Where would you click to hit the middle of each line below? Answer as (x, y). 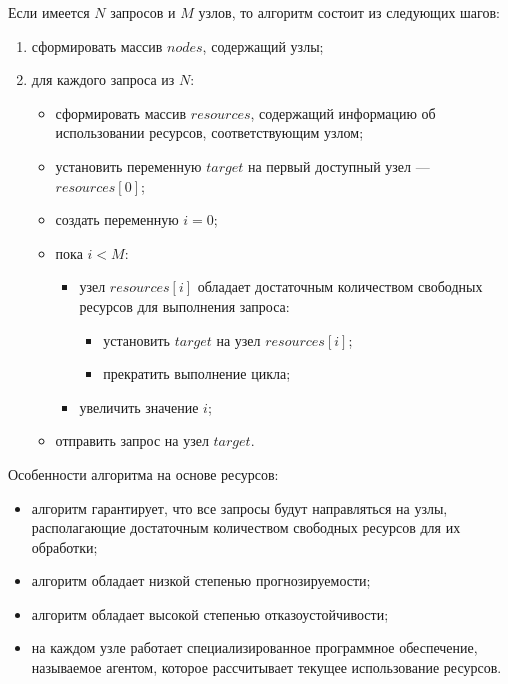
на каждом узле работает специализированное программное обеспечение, (254, 647)
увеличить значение (139, 406)
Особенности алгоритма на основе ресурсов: (143, 473)
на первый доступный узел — (338, 165)
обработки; (64, 546)
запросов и (143, 12)
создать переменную (117, 219)
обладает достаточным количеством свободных (340, 286)
